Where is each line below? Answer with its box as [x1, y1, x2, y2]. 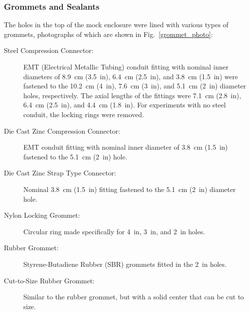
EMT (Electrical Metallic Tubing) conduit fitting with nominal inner [23, 62, 229, 71]
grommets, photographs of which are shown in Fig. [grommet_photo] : [4, 29, 213, 39]
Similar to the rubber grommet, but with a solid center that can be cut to [23, 292, 244, 302]
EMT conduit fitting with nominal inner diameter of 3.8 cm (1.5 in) [23, 142, 228, 152]
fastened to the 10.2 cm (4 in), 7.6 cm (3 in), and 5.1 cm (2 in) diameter [23, 81, 246, 91]
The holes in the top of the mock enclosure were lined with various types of [4, 19, 229, 30]
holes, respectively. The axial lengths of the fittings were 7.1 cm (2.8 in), [23, 90, 241, 100]
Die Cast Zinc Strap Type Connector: [4, 168, 116, 178]
